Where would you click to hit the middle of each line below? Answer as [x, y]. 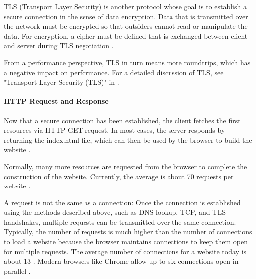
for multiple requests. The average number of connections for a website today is [125, 251]
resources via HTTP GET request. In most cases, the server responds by [115, 130]
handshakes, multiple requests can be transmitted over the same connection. [120, 222]
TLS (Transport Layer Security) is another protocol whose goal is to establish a [125, 6]
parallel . [17, 270]
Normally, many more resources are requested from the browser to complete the [126, 166]
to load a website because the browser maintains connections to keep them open [126, 241]
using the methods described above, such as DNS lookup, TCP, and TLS [115, 212]
